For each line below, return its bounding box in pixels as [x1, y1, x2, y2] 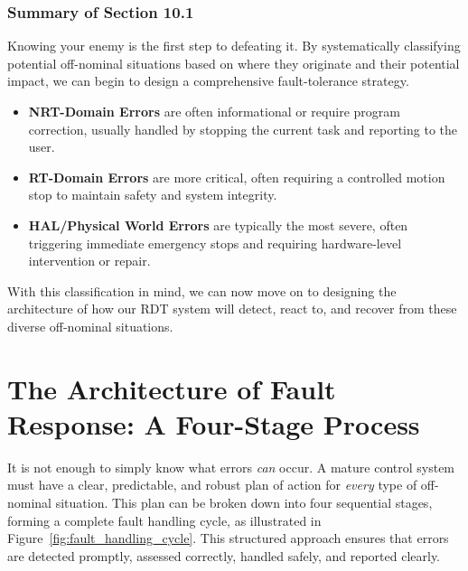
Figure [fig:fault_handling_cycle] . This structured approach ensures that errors [7, 529, 449, 548]
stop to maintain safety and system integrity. [28, 185, 277, 204]
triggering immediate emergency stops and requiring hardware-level [28, 233, 402, 252]
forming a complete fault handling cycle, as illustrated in [7, 510, 322, 529]
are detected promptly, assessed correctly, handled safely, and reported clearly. [7, 546, 441, 565]
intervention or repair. [28, 251, 151, 270]
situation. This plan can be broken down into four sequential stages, [55, 493, 433, 512]
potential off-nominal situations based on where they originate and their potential [7, 53, 460, 72]
